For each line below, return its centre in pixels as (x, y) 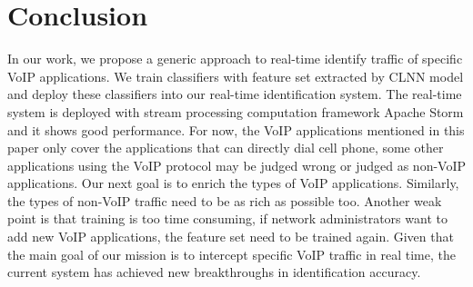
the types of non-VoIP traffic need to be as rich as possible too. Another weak (225, 200)
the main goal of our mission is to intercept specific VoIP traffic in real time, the (231, 254)
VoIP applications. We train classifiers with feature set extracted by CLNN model (236, 76)
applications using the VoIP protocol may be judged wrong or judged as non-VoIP (237, 165)
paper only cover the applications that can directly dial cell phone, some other (226, 148)
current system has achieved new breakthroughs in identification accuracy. (214, 272)
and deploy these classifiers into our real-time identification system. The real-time (235, 94)
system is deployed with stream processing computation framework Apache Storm (236, 111)
